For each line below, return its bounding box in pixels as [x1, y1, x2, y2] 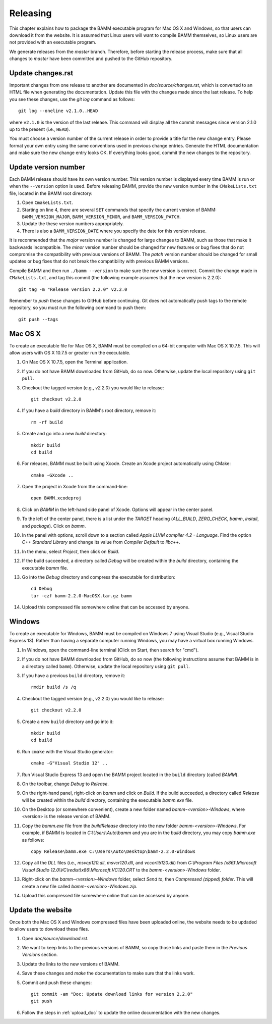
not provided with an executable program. [9, 39, 97, 45]
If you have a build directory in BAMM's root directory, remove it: [22, 407, 156, 414]
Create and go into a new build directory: [22, 431, 107, 437]
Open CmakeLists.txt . [22, 199, 73, 206]
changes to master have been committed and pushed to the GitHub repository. [9, 56, 173, 62]
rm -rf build [31, 419, 63, 425]
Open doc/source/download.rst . [22, 935, 89, 941]
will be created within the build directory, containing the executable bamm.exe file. [22, 797, 193, 803]
